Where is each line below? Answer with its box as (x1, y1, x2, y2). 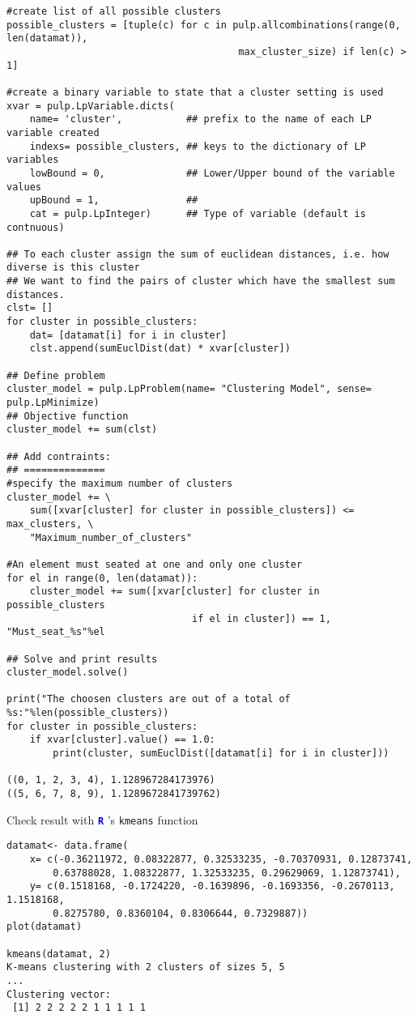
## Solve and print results (6, 653, 158, 665)
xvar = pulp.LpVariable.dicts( (6, 100, 175, 112)
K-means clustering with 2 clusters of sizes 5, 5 (6, 961, 285, 973)
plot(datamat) (6, 921, 83, 933)
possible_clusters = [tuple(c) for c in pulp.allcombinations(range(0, (6, 19, 401, 31)
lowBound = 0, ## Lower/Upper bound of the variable (29, 167, 395, 179)
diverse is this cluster (6, 262, 140, 274)
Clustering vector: (6, 988, 111, 1000)
